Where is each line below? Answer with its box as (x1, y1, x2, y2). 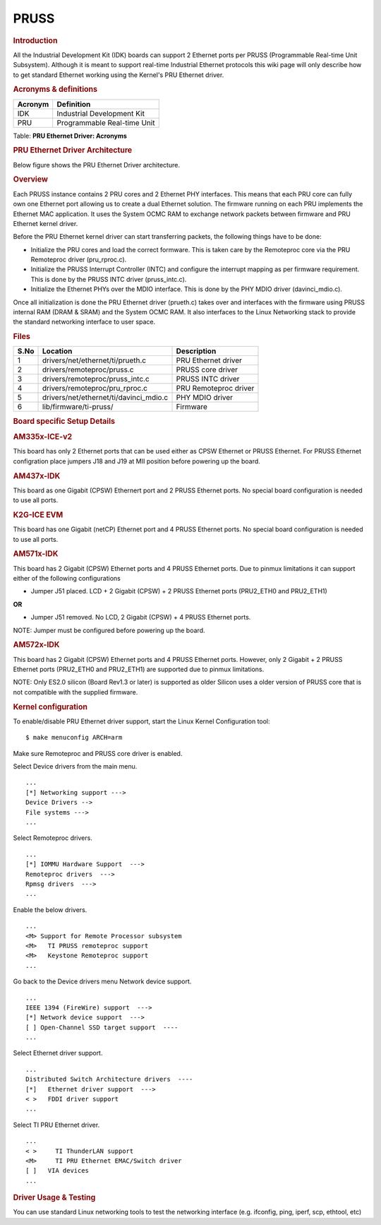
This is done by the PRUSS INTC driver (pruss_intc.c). (30, 275, 187, 283)
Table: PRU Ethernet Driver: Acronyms (13, 131, 127, 140)
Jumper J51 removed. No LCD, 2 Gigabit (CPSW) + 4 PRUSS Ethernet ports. (30, 613, 251, 622)
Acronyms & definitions (13, 85, 98, 95)
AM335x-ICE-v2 (13, 432, 73, 442)
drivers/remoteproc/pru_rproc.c (42, 384, 148, 393)
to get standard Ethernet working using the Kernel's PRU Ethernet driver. (13, 71, 224, 79)
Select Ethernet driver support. (13, 1049, 103, 1058)
